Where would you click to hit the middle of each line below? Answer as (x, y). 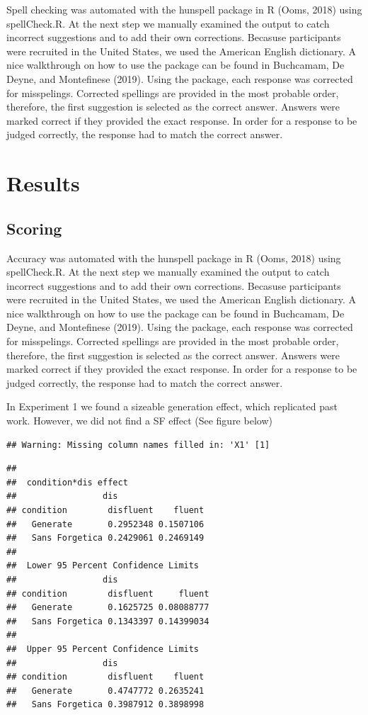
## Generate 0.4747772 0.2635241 (105, 691)
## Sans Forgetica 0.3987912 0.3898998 (105, 705)
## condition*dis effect (67, 482)
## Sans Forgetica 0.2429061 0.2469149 (105, 538)
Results (43, 183)
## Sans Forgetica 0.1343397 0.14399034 (108, 621)
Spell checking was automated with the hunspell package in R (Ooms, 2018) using (184, 9)
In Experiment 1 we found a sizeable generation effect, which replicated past (172, 406)
